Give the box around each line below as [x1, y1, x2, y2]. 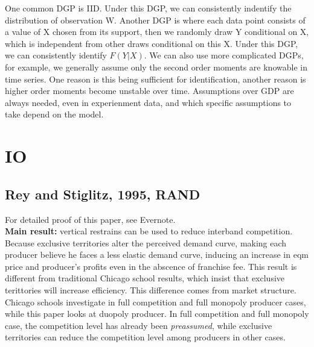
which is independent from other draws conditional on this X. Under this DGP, [5, 37, 298, 49]
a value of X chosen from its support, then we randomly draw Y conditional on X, [5, 25, 309, 38]
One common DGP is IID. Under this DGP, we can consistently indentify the [5, 2, 292, 14]
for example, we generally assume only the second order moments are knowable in [5, 60, 307, 73]
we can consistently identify [5, 49, 107, 61]
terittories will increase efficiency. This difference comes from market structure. [5, 284, 296, 296]
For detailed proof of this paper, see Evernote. [5, 213, 176, 225]
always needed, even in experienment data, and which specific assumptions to [5, 96, 292, 108]
